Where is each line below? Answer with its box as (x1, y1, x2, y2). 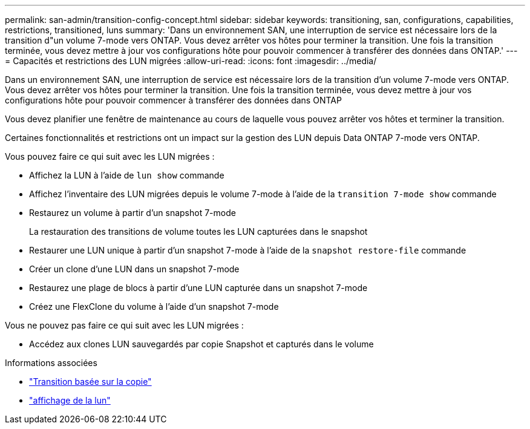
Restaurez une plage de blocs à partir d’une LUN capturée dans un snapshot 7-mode (29, 283, 368, 293)
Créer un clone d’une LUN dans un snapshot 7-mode (29, 264, 240, 274)
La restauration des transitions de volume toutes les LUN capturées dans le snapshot (29, 226, 368, 237)
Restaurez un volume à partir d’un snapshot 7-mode (29, 208, 236, 218)
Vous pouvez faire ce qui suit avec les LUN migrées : (5, 151, 215, 162)
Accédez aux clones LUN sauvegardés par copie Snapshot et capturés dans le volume (29, 339, 374, 349)
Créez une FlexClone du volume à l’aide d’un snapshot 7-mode (29, 301, 279, 312)
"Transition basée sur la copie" (29, 376, 152, 387)
